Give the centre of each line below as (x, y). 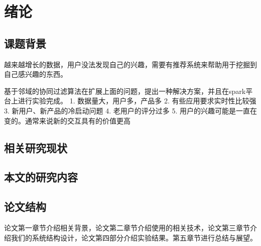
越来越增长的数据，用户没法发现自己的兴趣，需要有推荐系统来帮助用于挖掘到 (130, 64)
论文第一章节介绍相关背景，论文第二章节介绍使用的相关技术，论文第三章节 (127, 227)
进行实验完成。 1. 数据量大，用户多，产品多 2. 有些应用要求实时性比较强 (137, 101)
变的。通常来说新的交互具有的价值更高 (67, 120)
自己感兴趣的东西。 (36, 74)
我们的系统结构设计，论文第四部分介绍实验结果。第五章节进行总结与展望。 (134, 237)
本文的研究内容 (41, 177)
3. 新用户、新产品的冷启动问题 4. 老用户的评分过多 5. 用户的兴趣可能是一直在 (130, 110)
